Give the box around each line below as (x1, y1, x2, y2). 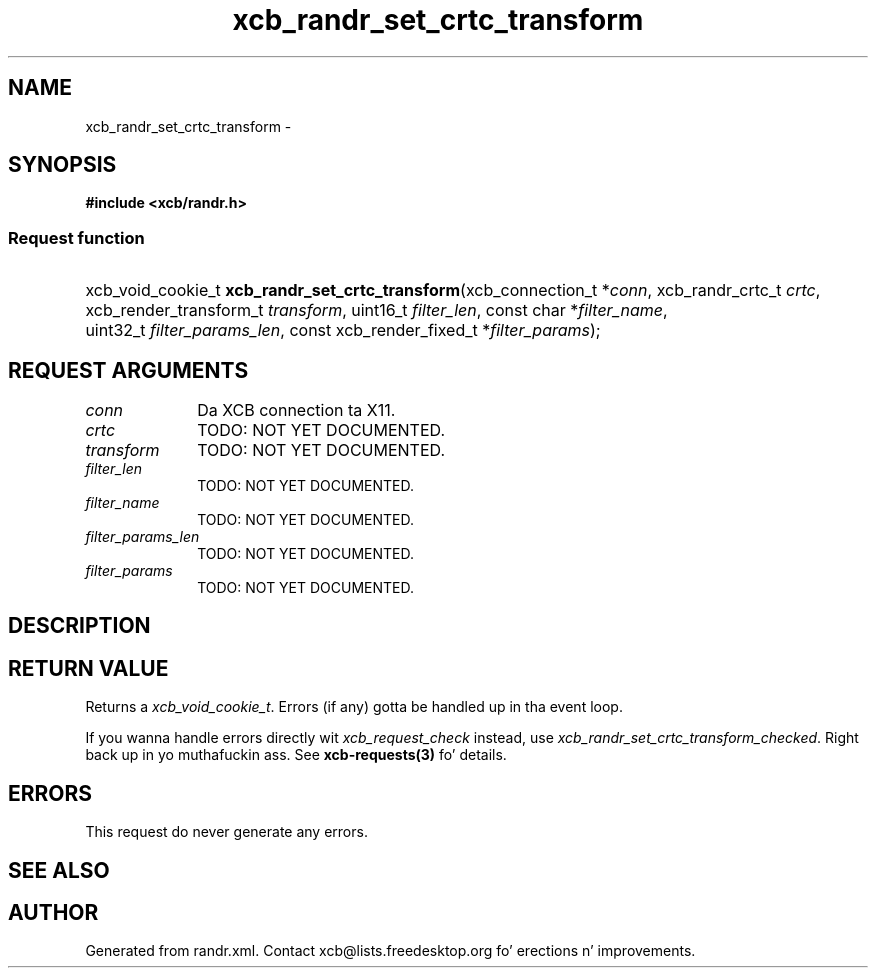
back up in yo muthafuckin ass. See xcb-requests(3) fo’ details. (85, 746, 507, 764)
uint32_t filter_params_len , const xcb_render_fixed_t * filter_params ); (85, 320, 601, 341)
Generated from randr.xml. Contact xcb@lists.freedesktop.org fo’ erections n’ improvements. (85, 942, 696, 960)
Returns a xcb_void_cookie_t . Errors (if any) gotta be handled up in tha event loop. (85, 698, 623, 716)
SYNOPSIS (8, 152, 117, 178)
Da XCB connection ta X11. (197, 400, 396, 421)
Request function (8, 227, 145, 248)
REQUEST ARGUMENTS (8, 357, 249, 383)
